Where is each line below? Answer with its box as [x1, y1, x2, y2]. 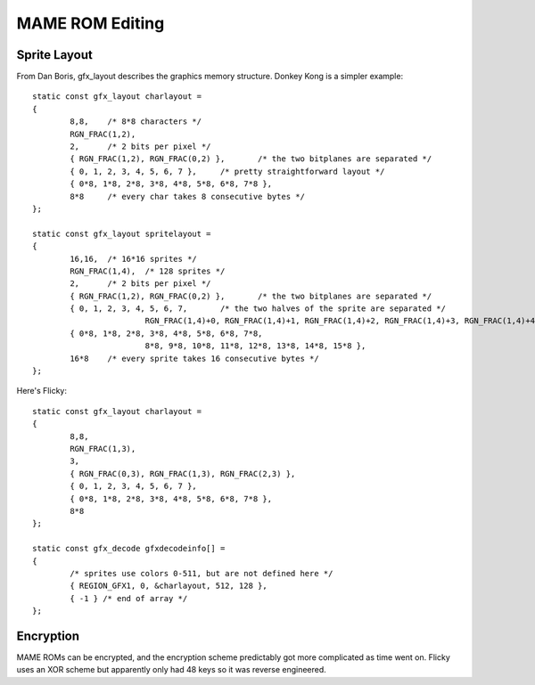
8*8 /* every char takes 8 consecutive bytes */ [70, 192, 305, 201]
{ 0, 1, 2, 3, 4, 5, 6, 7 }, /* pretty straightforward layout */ [70, 166, 385, 176]
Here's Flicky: [16, 386, 67, 396]
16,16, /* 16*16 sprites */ [70, 254, 198, 264]
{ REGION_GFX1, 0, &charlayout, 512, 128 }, [70, 581, 267, 591]
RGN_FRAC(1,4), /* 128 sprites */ [70, 265, 226, 276]
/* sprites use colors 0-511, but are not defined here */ [70, 568, 333, 578]
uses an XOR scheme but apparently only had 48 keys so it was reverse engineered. [16, 665, 327, 675]
